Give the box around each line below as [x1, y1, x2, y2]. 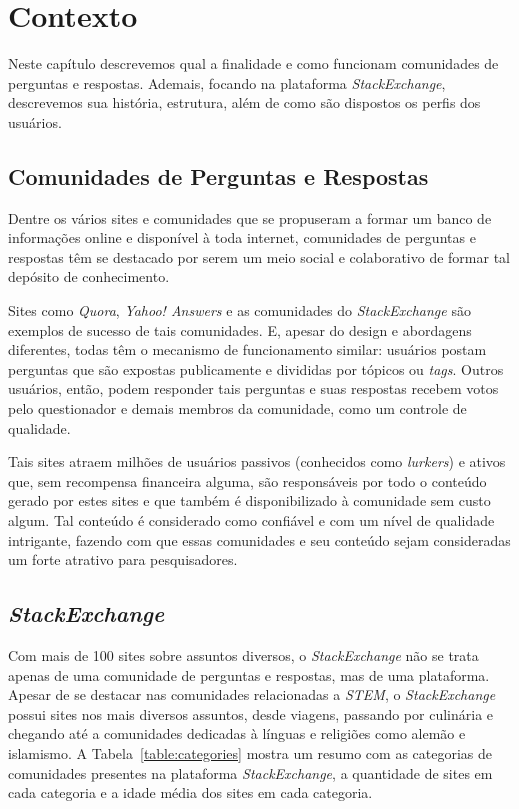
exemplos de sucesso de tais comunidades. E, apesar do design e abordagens [8, 319, 472, 340]
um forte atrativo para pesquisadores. [8, 549, 238, 570]
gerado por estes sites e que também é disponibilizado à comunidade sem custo [8, 490, 491, 511]
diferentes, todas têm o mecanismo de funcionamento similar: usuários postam [8, 339, 487, 360]
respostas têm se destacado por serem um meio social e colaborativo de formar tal [8, 246, 510, 267]
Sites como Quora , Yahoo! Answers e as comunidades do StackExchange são [8, 300, 471, 321]
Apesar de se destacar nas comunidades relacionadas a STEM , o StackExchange [8, 684, 496, 705]
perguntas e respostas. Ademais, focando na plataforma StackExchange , [8, 72, 446, 93]
